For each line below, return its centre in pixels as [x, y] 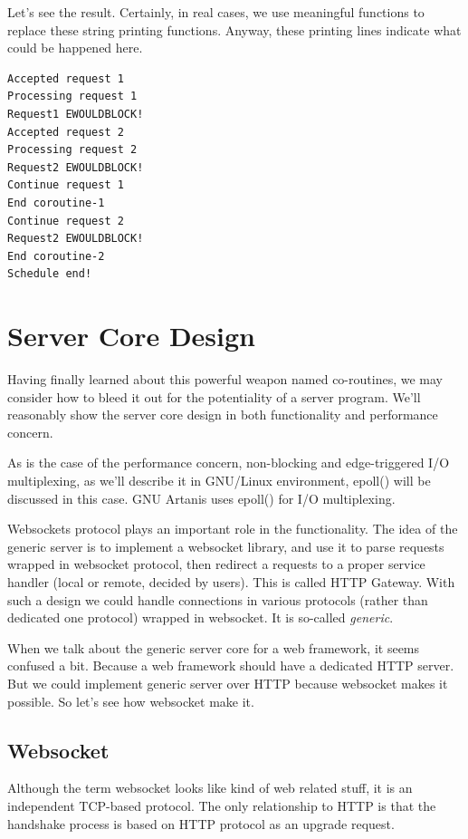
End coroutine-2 [56, 256]
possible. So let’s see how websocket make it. [131, 701]
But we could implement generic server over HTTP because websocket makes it [228, 683]
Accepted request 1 [66, 78]
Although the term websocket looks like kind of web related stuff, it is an [210, 788]
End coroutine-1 [56, 203]
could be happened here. [75, 48]
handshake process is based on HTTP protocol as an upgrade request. [201, 823]
